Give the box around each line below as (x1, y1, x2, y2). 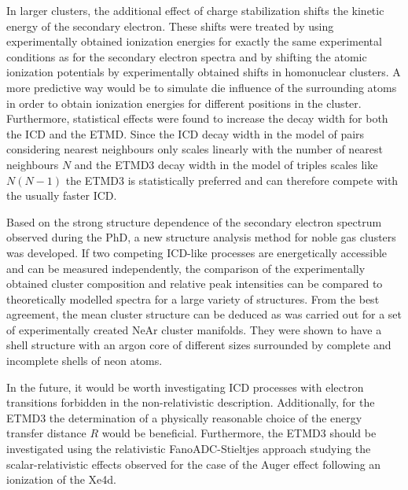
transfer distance (6, 425, 86, 441)
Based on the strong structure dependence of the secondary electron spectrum (6, 213, 382, 230)
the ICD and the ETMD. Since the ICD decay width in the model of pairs (6, 125, 365, 142)
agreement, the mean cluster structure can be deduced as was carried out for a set (6, 306, 402, 322)
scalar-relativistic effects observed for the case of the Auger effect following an (6, 455, 381, 472)
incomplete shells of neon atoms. (6, 352, 163, 369)
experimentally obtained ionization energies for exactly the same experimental (6, 33, 382, 50)
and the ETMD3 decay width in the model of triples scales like (74, 156, 378, 172)
